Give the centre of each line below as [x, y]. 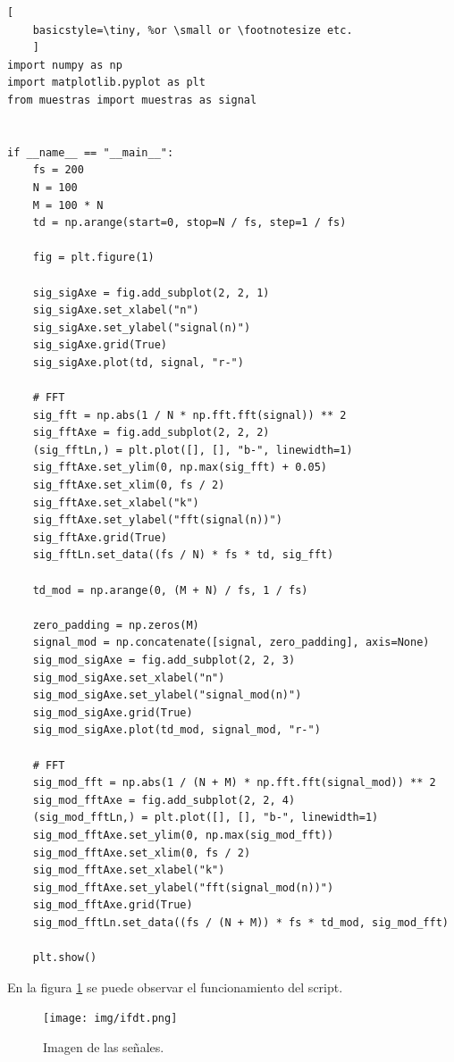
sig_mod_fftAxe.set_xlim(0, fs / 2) [142, 853]
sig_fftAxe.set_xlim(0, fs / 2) [129, 485]
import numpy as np [65, 65]
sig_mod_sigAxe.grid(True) [113, 712]
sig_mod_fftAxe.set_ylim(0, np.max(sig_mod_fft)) [183, 835]
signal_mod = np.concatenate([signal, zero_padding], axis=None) [231, 643]
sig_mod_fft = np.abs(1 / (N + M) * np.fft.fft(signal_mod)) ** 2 [234, 783]
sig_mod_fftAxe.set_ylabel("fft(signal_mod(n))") [183, 887]
